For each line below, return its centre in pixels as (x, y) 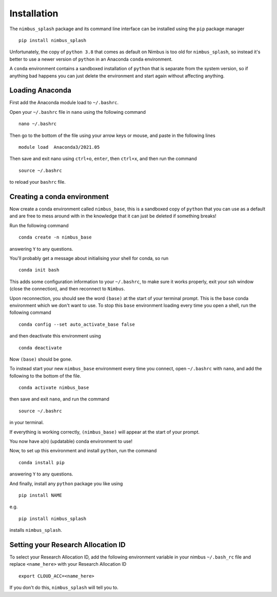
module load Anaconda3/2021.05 (59, 147)
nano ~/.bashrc (38, 124)
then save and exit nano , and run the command (60, 399)
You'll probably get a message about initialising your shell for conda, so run (89, 258)
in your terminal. (27, 423)
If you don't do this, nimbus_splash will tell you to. (64, 588)
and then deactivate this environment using (55, 336)
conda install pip (42, 462)
